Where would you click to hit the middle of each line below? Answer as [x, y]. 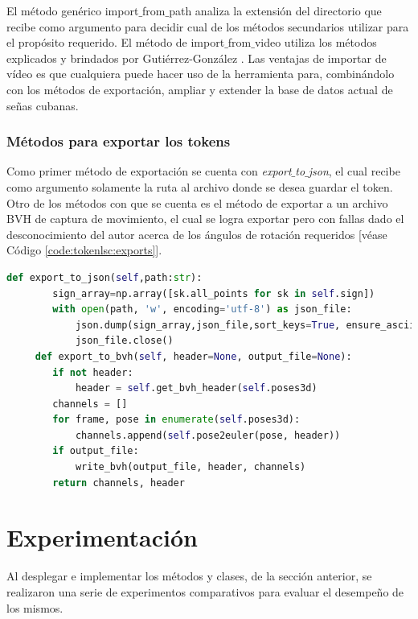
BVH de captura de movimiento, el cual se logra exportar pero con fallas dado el [205, 219]
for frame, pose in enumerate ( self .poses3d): [176, 420]
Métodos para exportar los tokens [119, 141]
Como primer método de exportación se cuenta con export [149, 171]
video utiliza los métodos [316, 42]
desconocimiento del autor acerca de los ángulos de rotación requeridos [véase [197, 234]
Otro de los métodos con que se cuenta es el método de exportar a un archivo [197, 202]
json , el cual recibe [354, 171]
